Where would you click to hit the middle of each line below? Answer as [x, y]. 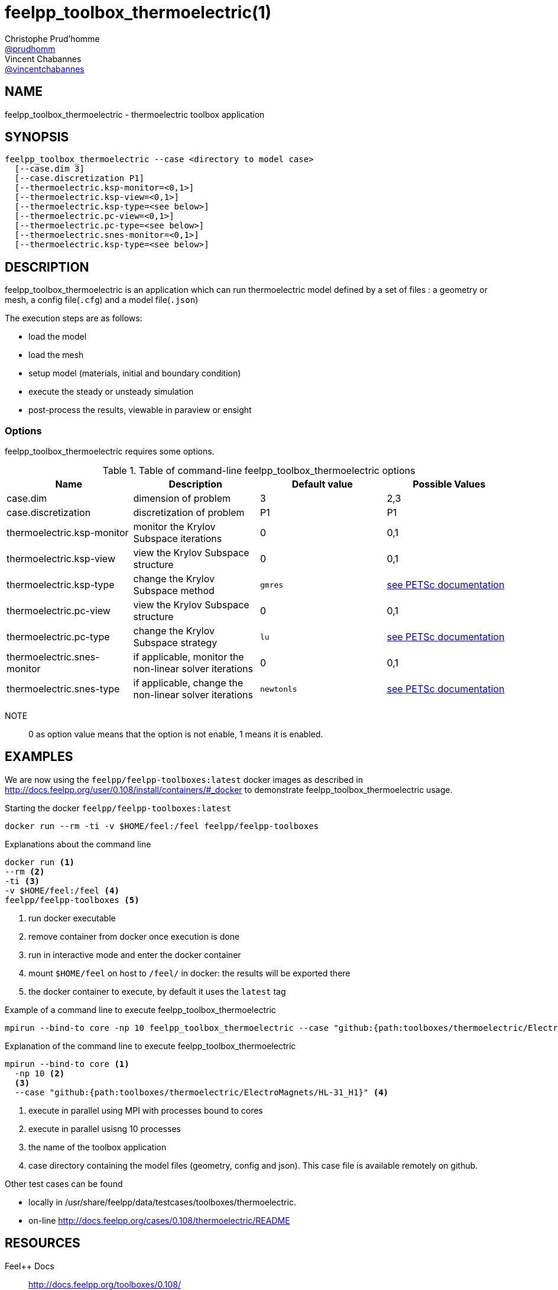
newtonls [279, 689]
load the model [58, 337]
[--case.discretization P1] [80, 178]
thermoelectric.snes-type [63, 689]
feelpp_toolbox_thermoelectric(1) [138, 12]
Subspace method [174, 591]
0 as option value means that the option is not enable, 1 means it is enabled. [176, 734]
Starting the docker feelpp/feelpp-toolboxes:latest [118, 808]
